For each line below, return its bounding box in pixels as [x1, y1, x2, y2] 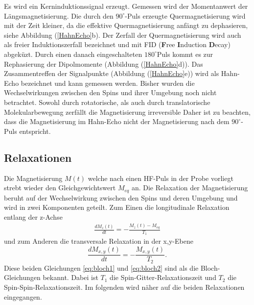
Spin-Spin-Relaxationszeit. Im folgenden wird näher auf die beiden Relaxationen [4, 281, 245, 292]
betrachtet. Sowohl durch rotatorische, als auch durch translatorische [4, 97, 210, 107]
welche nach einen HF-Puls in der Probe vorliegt [88, 173, 233, 183]
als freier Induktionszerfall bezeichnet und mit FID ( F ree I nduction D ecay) [4, 39, 231, 50]
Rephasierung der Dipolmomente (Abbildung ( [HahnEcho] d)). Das [4, 58, 203, 69]
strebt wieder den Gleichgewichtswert [4, 182, 116, 193]
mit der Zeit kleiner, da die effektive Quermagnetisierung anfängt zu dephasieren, [4, 20, 248, 30]
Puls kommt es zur [157, 49, 213, 59]
